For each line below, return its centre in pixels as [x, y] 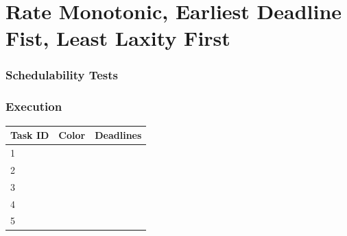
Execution [34, 106]
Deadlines [118, 135]
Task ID [30, 135]
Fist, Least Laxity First [118, 38]
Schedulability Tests [62, 75]
